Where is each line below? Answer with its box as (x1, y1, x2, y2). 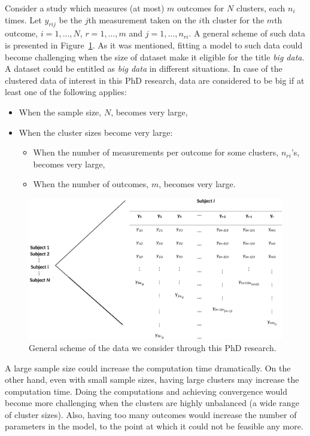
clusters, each (236, 2, 285, 14)
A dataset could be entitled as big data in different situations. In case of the (5, 62, 282, 75)
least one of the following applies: (5, 86, 127, 98)
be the (59, 13, 83, 26)
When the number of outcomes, (33, 178, 149, 190)
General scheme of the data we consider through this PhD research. (29, 341, 276, 353)
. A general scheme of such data (189, 27, 305, 39)
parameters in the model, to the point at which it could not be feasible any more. (5, 420, 303, 432)
